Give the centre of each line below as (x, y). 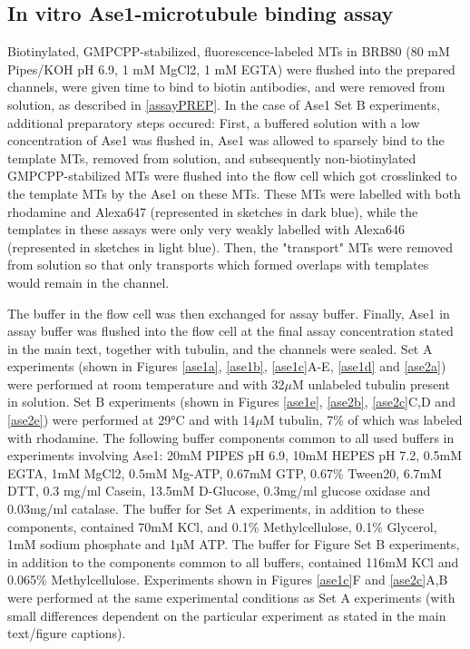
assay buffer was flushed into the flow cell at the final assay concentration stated (230, 331)
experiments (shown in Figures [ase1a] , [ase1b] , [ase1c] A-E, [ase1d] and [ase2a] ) (227, 366)
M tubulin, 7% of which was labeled (362, 420)
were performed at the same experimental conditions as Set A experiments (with (231, 598)
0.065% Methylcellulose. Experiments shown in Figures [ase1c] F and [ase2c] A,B (228, 580)
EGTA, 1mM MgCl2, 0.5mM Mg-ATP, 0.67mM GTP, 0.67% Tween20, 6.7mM (225, 472)
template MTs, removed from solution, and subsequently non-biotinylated (212, 157)
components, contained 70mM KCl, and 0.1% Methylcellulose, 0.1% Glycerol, (222, 526)
